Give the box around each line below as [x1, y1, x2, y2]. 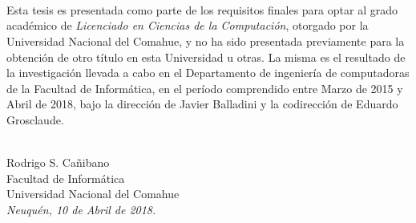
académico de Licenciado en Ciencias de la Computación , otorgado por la [6, 17, 369, 34]
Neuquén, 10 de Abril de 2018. [6, 201, 156, 217]
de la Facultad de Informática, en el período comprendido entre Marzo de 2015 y [6, 79, 403, 96]
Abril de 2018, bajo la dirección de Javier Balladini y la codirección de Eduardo [6, 95, 398, 112]
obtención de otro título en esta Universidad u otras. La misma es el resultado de [6, 48, 406, 65]
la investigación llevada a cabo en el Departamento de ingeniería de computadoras [6, 64, 410, 81]
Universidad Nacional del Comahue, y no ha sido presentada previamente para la [6, 32, 405, 49]
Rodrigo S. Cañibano [6, 154, 110, 171]
